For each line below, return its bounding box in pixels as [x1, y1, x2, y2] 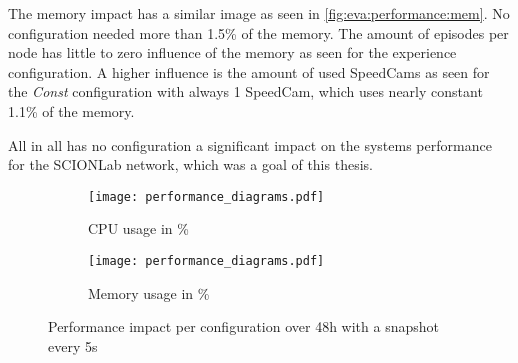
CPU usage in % [88, 218, 189, 239]
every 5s [48, 335, 98, 356]
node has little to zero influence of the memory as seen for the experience [8, 42, 457, 63]
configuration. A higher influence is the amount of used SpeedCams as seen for [8, 61, 490, 82]
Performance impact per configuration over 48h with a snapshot [48, 316, 440, 337]
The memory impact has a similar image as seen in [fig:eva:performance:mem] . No [8, 3, 510, 23]
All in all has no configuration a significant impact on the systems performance [8, 134, 492, 155]
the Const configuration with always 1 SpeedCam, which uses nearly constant [8, 81, 483, 102]
